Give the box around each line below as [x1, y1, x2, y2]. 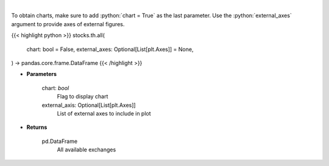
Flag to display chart [57, 93, 108, 100]
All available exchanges [57, 146, 116, 153]
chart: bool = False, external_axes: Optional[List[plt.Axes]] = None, [26, 46, 194, 53]
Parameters [26, 71, 57, 78]
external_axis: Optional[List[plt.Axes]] [41, 101, 136, 109]
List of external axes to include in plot [57, 109, 152, 117]
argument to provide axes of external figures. [11, 20, 125, 27]
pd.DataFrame [41, 137, 78, 145]
